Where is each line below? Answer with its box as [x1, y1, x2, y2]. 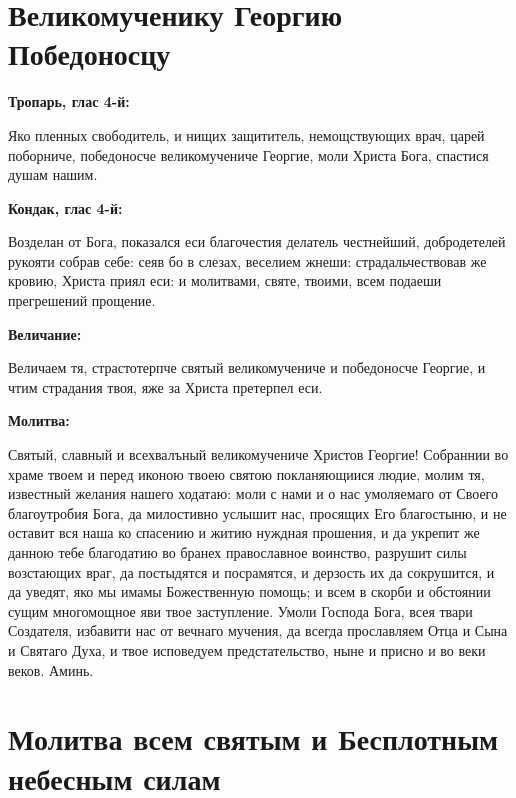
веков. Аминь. [8, 659, 94, 680]
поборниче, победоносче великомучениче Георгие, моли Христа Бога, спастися [8, 144, 489, 165]
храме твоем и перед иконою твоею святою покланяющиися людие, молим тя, [8, 463, 485, 484]
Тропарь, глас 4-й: [8, 91, 130, 112]
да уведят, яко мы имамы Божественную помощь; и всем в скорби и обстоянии [8, 581, 491, 602]
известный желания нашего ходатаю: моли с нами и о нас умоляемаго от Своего [8, 483, 498, 504]
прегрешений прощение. [8, 290, 156, 311]
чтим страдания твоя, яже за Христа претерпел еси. [8, 376, 323, 397]
